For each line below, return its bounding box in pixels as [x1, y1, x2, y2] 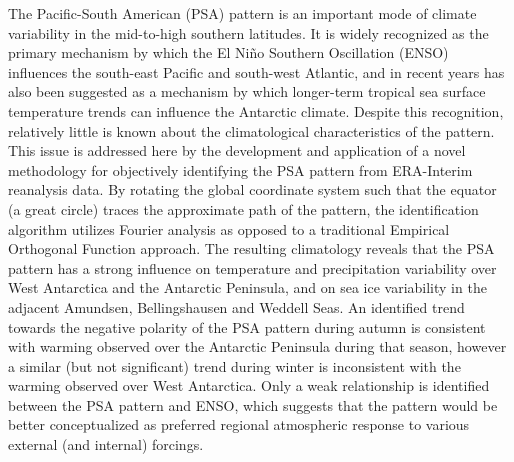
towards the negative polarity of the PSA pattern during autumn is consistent [8, 316, 486, 337]
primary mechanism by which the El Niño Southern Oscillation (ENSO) [8, 42, 449, 63]
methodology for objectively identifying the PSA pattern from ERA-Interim [8, 159, 473, 180]
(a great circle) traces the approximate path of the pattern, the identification [8, 198, 479, 219]
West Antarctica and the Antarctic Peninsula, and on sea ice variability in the [8, 277, 487, 298]
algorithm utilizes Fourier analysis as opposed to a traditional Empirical [8, 218, 450, 239]
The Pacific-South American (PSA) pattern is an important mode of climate [8, 3, 477, 23]
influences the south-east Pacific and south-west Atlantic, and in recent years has [8, 61, 505, 82]
